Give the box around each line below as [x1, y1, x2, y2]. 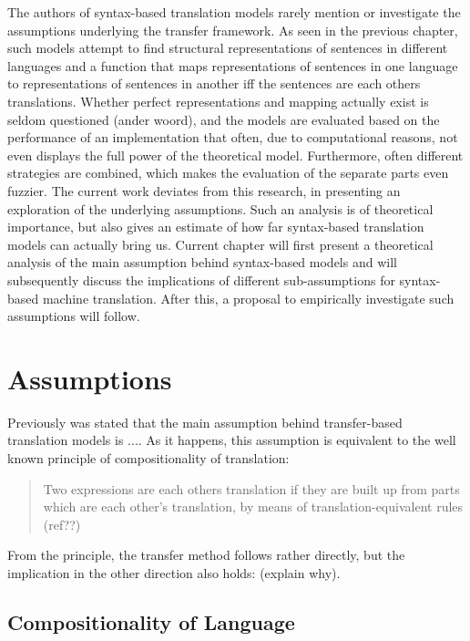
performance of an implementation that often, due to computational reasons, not [7, 128, 458, 147]
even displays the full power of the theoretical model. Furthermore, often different [7, 145, 464, 164]
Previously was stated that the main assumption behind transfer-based [7, 412, 403, 431]
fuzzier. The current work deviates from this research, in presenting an [7, 181, 401, 200]
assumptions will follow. [7, 306, 140, 326]
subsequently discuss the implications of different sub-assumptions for [7, 270, 395, 289]
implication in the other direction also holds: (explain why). [7, 563, 341, 582]
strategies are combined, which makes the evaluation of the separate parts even [7, 163, 449, 182]
